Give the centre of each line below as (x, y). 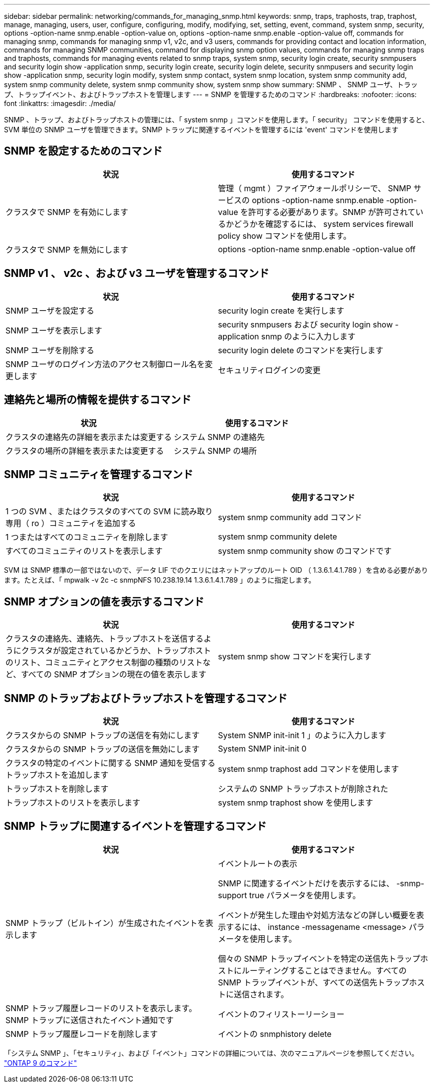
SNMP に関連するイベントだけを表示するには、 (306, 883)
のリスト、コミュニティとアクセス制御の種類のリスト (104, 663)
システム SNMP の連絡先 (219, 437)
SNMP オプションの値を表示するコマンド (104, 601)
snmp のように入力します (308, 336)
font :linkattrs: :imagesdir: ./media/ (60, 103)
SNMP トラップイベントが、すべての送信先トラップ (314, 982)
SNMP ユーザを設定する (50, 310)
